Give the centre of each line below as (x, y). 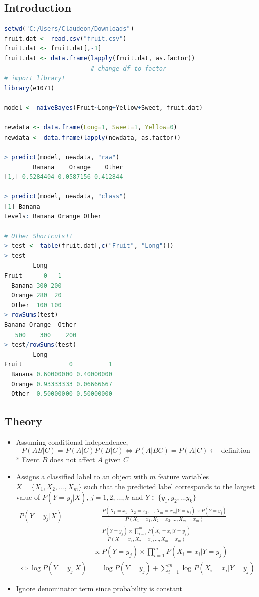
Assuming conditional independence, (72, 442)
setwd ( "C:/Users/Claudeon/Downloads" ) (69, 29)
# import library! (35, 78)
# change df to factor (128, 68)
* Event (28, 459)
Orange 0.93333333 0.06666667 (62, 384)
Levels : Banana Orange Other (53, 216)
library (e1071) (29, 88)
